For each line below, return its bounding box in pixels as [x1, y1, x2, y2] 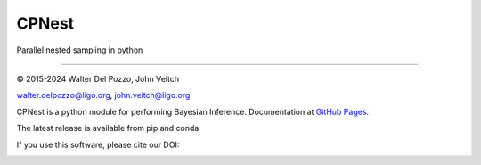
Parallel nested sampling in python [16, 45, 143, 55]
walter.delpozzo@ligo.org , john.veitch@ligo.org [16, 90, 191, 101]
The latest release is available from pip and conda [16, 123, 200, 134]
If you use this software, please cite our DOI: [16, 139, 180, 150]
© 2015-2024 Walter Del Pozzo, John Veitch [16, 73, 180, 84]
